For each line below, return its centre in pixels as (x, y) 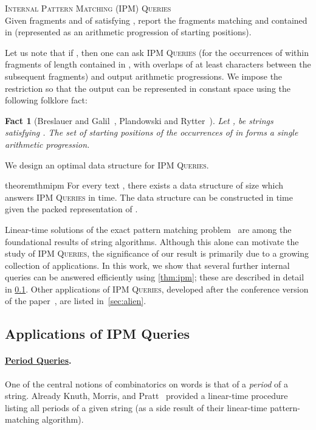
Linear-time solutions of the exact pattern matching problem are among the (148, 229)
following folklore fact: (46, 100)
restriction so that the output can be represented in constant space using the (148, 88)
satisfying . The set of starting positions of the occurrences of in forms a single (152, 132)
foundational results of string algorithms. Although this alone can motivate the (152, 241)
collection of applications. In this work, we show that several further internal (147, 265)
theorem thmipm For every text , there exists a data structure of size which (144, 185)
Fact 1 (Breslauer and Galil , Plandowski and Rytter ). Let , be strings (139, 120)
